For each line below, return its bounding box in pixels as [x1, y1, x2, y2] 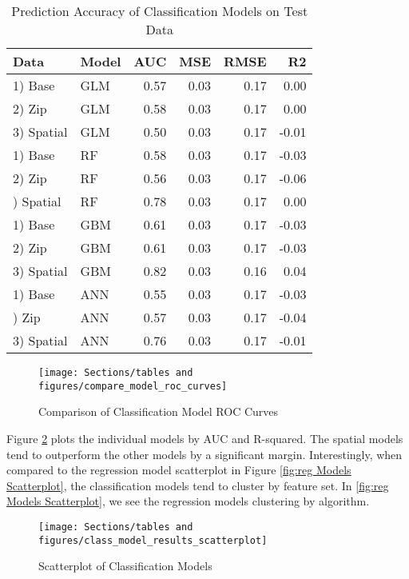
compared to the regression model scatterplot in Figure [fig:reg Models [6, 461, 351, 478]
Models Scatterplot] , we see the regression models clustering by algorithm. [6, 493, 370, 509]
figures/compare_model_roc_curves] [38, 380, 228, 392]
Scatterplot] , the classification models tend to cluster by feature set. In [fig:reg [6, 477, 389, 493]
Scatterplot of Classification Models [38, 557, 212, 574]
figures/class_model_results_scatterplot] [38, 534, 268, 546]
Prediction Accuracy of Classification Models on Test [11, 2, 308, 20]
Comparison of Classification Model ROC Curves [38, 403, 279, 420]
